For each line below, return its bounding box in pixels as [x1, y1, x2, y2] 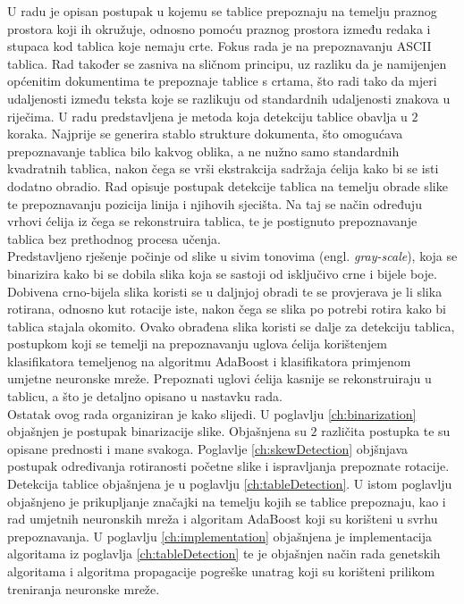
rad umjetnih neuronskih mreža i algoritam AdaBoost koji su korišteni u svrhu [7, 509, 438, 528]
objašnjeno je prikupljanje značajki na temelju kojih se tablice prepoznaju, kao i [7, 491, 446, 510]
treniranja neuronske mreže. [7, 579, 160, 598]
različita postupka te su [321, 422, 451, 440]
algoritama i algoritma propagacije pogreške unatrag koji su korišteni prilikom [7, 562, 435, 580]
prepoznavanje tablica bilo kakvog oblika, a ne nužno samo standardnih [7, 141, 400, 160]
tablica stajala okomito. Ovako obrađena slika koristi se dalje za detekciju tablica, [7, 316, 455, 335]
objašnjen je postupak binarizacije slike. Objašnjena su [7, 422, 307, 440]
